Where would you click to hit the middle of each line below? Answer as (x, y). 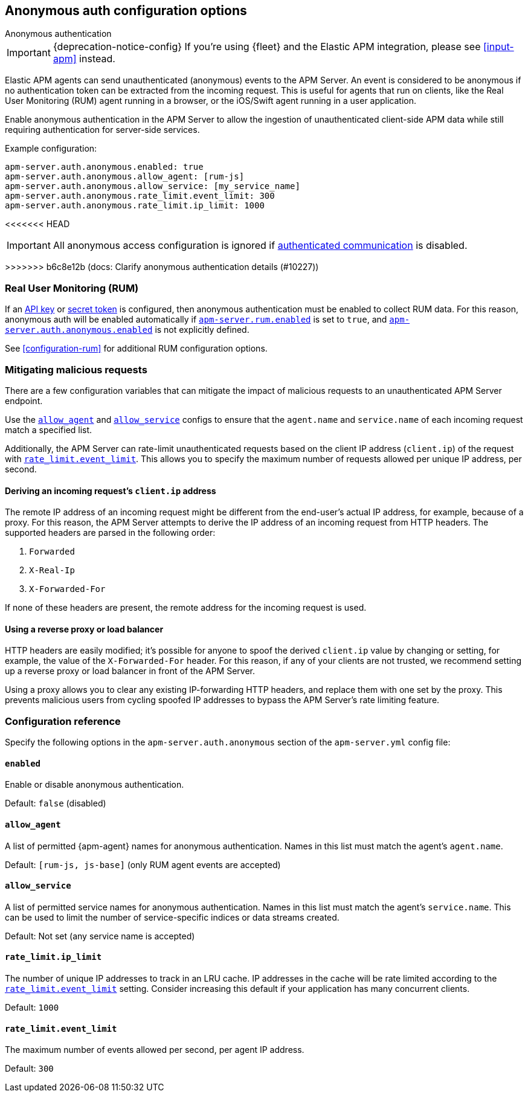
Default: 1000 (32, 1007)
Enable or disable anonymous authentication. (95, 785)
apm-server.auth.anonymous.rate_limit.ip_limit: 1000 (135, 206)
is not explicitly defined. (202, 330)
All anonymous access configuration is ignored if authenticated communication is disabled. (260, 246)
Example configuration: (51, 149)
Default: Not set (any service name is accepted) (100, 936)
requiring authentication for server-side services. (102, 130)
